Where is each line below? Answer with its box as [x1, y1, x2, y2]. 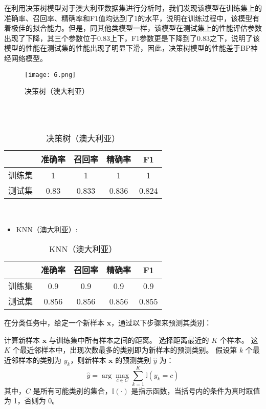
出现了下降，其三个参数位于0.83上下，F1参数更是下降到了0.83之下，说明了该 [4, 32, 260, 43]
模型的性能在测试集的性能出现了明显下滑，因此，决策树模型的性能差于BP [4, 43, 251, 53]
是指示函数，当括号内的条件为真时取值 [131, 385, 260, 396]
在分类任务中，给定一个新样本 [4, 317, 104, 328]
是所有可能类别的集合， [33, 385, 112, 396]
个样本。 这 [219, 334, 258, 345]
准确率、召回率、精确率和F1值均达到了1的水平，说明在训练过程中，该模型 [4, 12, 253, 23]
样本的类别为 [18, 354, 61, 365]
